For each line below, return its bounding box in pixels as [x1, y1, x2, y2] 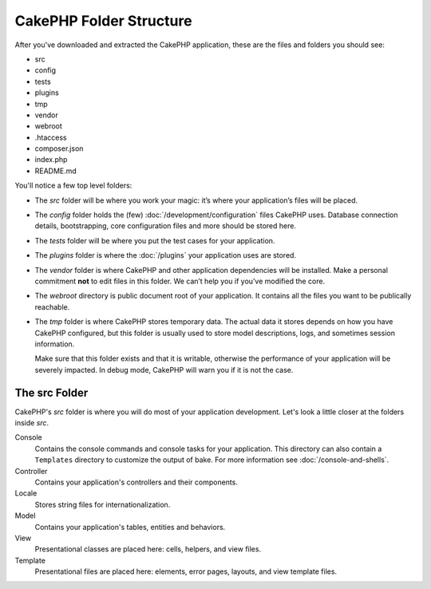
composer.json [34, 144, 84, 153]
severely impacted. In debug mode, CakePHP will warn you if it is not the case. [34, 365, 294, 374]
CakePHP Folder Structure [14, 12, 192, 30]
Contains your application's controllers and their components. [34, 477, 239, 487]
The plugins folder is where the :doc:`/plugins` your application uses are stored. [34, 251, 297, 260]
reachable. [34, 302, 70, 311]
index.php [34, 155, 68, 164]
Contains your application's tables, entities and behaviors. [34, 522, 226, 532]
